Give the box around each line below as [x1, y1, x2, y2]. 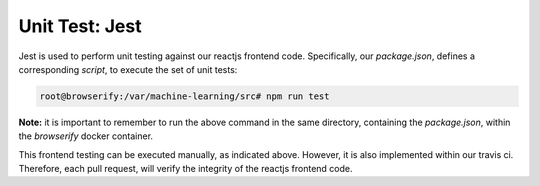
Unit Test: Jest [18, 15, 142, 37]
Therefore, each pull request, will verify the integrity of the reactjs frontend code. [18, 163, 354, 175]
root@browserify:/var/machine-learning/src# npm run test [39, 90, 330, 102]
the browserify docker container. [18, 130, 154, 142]
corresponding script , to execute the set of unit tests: [18, 63, 238, 75]
